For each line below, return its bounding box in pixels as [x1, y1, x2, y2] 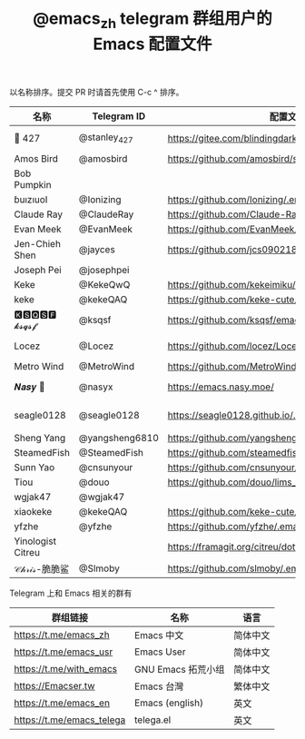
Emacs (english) [134, 696, 204, 709]
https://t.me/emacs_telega [14, 714, 126, 726]
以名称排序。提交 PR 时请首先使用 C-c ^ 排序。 [9, 86, 184, 97]
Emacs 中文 [134, 628, 184, 641]
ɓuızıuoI [14, 192, 48, 205]
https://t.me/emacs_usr [14, 645, 113, 658]
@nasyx [78, 380, 113, 393]
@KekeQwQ [78, 278, 131, 291]
